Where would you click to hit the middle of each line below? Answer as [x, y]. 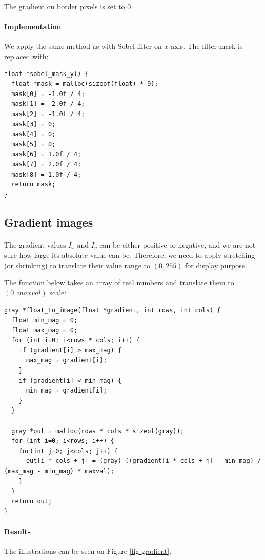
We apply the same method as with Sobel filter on [83, 46]
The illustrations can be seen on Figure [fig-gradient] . [88, 550]
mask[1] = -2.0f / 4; [48, 104]
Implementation [33, 26]
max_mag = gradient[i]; [66, 360]
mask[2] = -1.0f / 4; [48, 114]
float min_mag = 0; [45, 320]
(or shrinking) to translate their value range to [77, 265]
